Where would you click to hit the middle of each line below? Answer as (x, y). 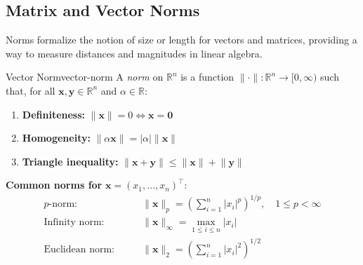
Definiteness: (54, 114)
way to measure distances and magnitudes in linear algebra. (134, 53)
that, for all (31, 90)
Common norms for (54, 185)
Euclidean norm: (79, 250)
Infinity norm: (74, 223)
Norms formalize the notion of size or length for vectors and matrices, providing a (181, 40)
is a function (207, 77)
